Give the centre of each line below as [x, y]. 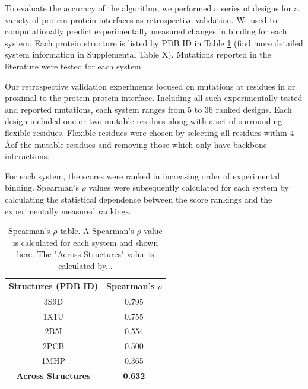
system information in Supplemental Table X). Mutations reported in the [138, 54]
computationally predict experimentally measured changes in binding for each [146, 31]
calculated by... [85, 265]
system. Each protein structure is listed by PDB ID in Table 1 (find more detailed [154, 42]
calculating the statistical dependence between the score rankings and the [139, 199]
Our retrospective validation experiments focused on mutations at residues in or [150, 86]
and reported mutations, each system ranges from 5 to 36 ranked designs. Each [148, 109]
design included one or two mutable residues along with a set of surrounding [144, 121]
